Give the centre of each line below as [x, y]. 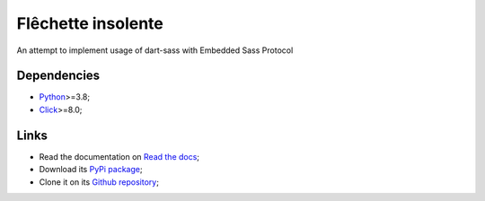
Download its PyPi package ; [91, 170]
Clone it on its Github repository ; [99, 182]
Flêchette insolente [90, 23]
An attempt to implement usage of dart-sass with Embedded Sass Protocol [155, 50]
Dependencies [58, 76]
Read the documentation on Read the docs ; [119, 156]
